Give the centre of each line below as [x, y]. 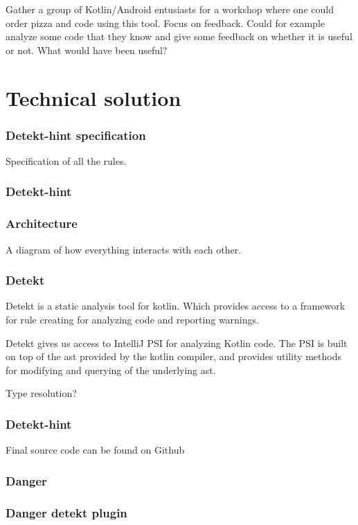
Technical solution [93, 97]
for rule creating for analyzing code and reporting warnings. [132, 320]
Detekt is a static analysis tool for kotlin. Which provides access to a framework [176, 306]
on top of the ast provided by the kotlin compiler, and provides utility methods [173, 356]
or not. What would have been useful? [87, 50]
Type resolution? [41, 393]
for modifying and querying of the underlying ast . [111, 370]
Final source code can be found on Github [95, 450]
